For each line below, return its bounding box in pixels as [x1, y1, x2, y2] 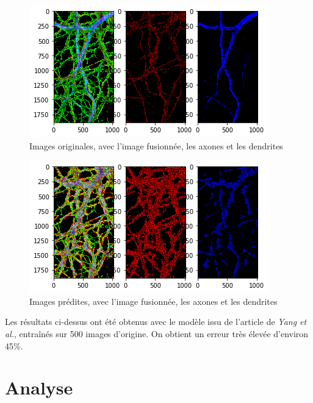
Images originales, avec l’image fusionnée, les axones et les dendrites [29, 139, 283, 152]
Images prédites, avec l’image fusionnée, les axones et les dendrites [29, 294, 278, 307]
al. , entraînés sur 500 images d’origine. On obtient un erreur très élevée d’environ [5, 327, 309, 340]
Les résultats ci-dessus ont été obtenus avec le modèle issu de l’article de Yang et [5, 315, 307, 328]
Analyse [5, 375, 73, 400]
